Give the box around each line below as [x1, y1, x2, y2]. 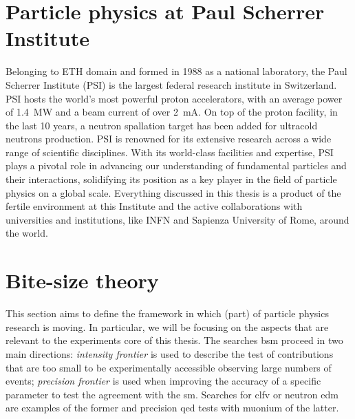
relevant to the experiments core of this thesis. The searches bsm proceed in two [6, 333, 343, 347]
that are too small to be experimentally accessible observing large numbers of [6, 360, 332, 374]
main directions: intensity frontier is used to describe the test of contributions [6, 346, 334, 361]
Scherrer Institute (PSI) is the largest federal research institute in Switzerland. [6, 77, 337, 92]
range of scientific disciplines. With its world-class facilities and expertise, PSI [6, 144, 334, 159]
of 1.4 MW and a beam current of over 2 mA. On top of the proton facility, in [6, 105, 338, 119]
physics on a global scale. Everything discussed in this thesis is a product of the [6, 185, 341, 200]
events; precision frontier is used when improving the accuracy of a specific [6, 374, 321, 388]
